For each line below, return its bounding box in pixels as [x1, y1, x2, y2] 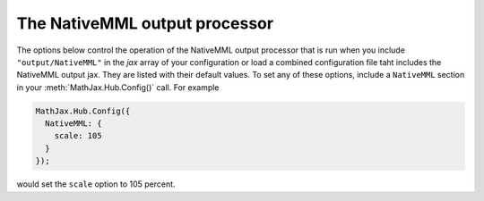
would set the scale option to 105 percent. [16, 179, 176, 189]
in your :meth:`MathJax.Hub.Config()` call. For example [16, 81, 220, 93]
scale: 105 [54, 130, 102, 141]
